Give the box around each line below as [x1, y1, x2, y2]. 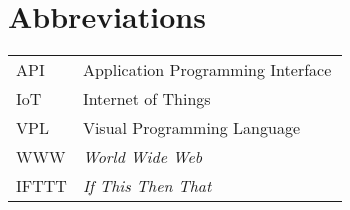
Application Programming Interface [82, 58, 332, 82]
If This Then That [82, 174, 212, 198]
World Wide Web [82, 145, 203, 169]
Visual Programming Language [82, 116, 300, 140]
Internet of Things [82, 87, 211, 111]
